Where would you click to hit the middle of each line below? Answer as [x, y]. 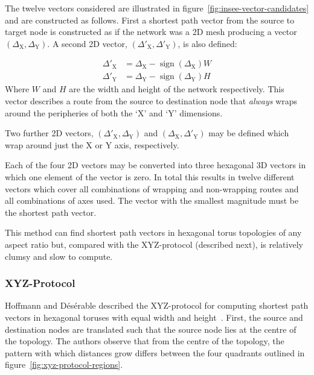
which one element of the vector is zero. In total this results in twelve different [150, 177]
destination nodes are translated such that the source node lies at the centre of [151, 329]
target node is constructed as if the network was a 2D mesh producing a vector [151, 32]
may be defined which [249, 133]
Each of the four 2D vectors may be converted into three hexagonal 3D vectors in [155, 165]
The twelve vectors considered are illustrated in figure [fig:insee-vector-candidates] [157, 8]
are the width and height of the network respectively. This [177, 89]
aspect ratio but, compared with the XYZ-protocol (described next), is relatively [154, 244]
